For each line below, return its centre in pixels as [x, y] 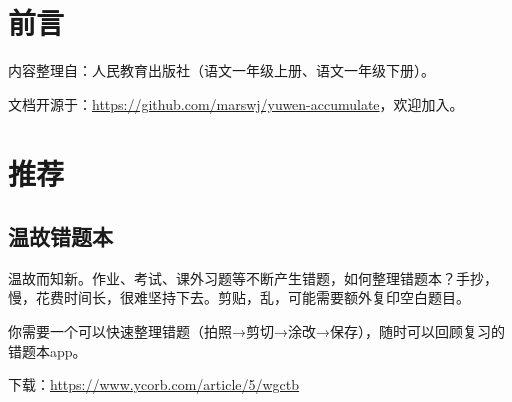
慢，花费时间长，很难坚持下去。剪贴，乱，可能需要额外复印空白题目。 [239, 297]
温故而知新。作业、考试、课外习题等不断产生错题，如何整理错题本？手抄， [253, 277]
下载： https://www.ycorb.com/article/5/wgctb [154, 384]
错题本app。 [47, 350]
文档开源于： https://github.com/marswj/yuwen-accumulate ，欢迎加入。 [236, 103]
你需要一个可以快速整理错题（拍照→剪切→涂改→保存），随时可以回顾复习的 [256, 331]
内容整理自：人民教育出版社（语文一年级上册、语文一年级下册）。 [221, 70]
